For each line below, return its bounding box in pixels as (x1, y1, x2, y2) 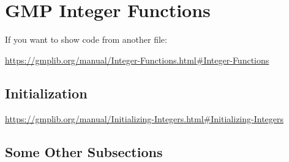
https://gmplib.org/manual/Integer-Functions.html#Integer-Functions (5, 53, 269, 66)
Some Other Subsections (5, 142, 163, 161)
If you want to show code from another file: (5, 33, 167, 46)
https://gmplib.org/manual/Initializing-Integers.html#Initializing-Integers (5, 112, 284, 125)
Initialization (5, 83, 88, 102)
